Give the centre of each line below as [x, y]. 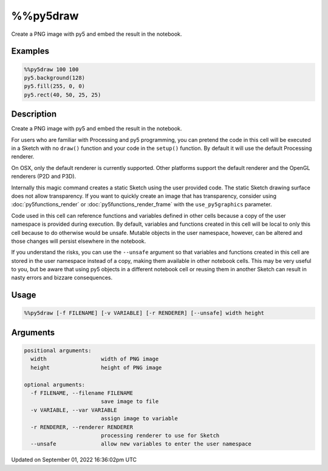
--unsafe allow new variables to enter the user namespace [141, 444]
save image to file [130, 402]
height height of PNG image [96, 368]
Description [34, 114]
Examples [30, 51]
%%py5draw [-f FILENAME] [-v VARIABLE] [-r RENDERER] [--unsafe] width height [144, 313]
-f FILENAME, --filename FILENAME [82, 393]
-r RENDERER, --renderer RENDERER [82, 427]
